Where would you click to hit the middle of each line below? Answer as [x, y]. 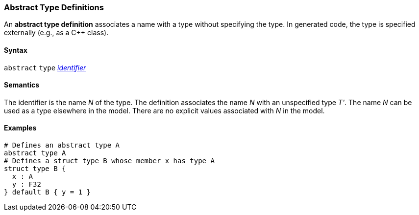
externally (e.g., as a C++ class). [56, 33]
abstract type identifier [45, 67]
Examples [20, 128]
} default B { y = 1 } [48, 192]
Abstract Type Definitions [54, 7]
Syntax [16, 50]
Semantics [22, 85]
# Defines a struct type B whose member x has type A [109, 161]
